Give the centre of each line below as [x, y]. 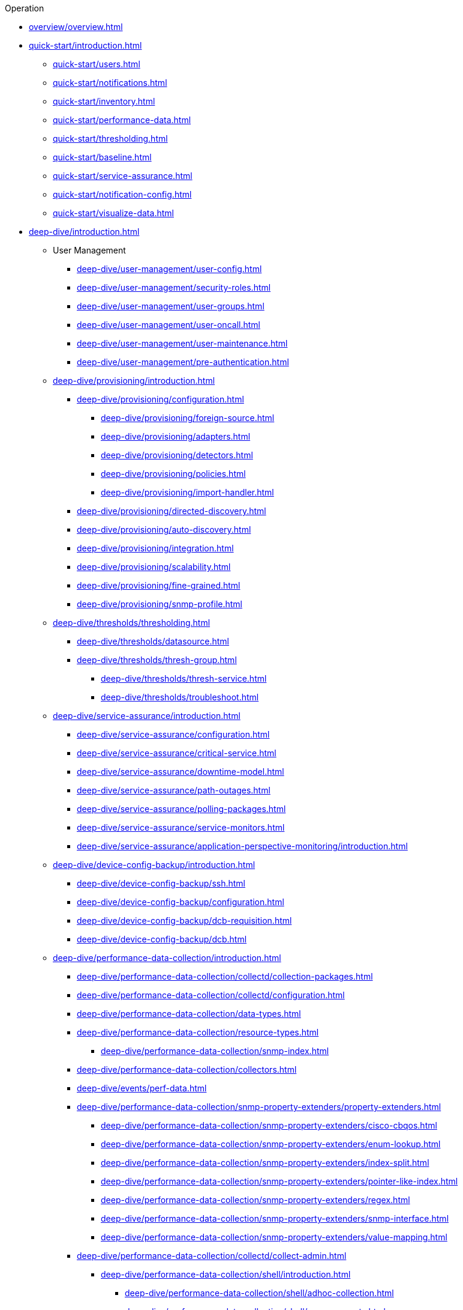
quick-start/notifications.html [110, 83]
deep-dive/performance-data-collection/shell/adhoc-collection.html [259, 1293]
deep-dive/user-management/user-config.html [169, 269]
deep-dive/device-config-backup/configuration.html [181, 902]
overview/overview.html [76, 27]
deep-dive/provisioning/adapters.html [176, 436]
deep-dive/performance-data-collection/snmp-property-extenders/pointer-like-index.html [279, 1181]
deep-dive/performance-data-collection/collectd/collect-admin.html [212, 1256]
